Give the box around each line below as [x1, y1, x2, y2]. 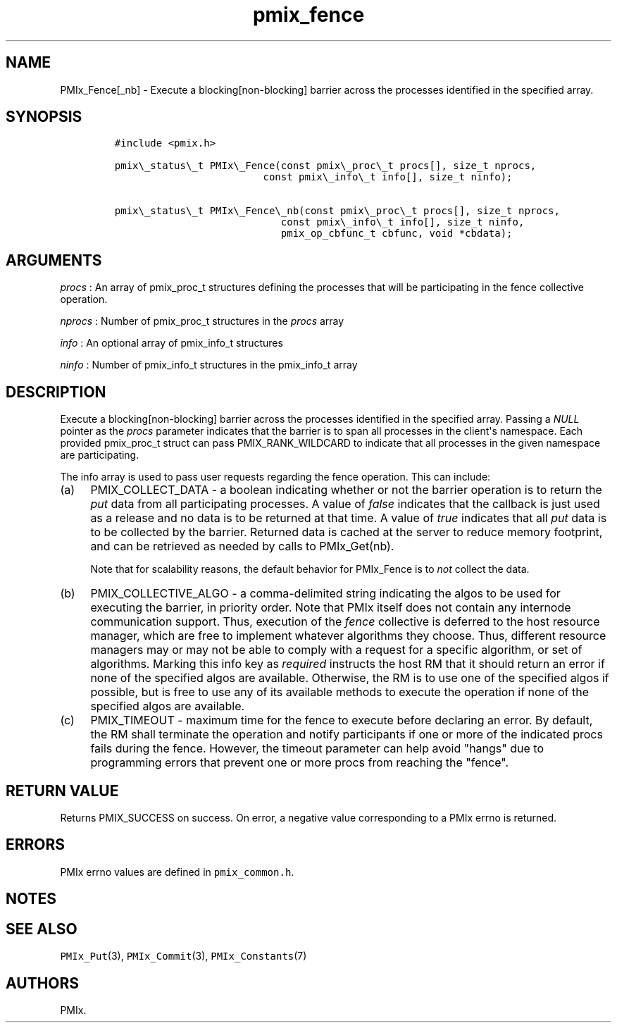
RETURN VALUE [6, 781, 119, 800]
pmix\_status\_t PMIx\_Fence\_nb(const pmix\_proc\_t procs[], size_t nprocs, [114, 205, 560, 217]
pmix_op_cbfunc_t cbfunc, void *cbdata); [280, 228, 513, 240]
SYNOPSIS [6, 108, 82, 126]
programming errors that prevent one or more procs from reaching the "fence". [90, 755, 509, 770]
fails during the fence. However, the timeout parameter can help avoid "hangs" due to [90, 741, 544, 756]
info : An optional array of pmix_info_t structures [60, 337, 283, 349]
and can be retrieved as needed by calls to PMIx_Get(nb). [90, 539, 394, 554]
